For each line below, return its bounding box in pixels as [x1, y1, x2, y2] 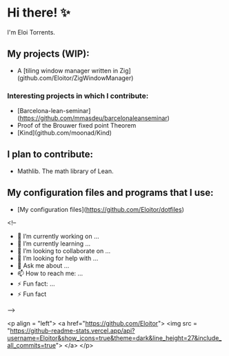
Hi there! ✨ [7, 5, 71, 21]
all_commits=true [7, 341, 57, 349]
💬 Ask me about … [17, 261, 70, 270]
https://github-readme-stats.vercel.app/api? [10, 326, 135, 335]
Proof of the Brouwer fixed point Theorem [17, 121, 137, 130]
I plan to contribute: [7, 148, 94, 160]
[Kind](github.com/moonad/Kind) [17, 129, 112, 137]
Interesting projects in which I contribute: [7, 91, 149, 101]
